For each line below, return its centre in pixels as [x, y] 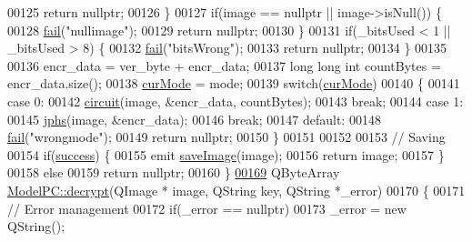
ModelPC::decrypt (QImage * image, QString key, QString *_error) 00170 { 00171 [236, 190]
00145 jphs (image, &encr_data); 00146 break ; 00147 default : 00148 [194, 119]
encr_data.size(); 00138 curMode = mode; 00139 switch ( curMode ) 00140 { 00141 [234, 83]
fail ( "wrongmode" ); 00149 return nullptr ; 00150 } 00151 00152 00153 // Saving [226, 137]
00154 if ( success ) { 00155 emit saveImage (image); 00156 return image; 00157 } [226, 154]
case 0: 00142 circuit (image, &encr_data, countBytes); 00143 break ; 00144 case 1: [236, 101]
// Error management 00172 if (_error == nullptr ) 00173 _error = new [207, 208]
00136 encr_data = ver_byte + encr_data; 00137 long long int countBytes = [224, 65]
